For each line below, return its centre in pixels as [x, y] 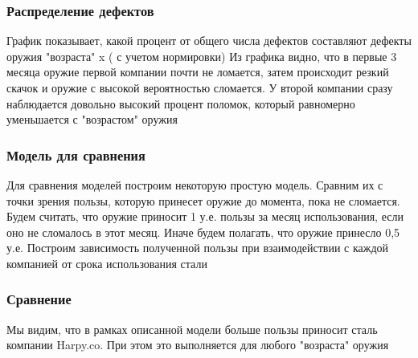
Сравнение [39, 299]
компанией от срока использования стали [107, 263]
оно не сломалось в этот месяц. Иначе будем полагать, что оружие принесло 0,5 [203, 232]
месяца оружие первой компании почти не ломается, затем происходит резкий [198, 72]
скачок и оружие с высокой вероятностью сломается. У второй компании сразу [200, 87]
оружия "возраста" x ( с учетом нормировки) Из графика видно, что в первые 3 [202, 56]
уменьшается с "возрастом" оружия [92, 119]
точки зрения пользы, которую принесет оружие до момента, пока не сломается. [203, 200]
